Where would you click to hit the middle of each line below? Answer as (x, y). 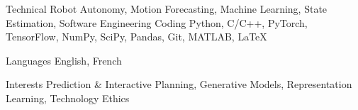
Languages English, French (64, 60)
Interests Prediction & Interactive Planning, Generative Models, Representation (179, 84)
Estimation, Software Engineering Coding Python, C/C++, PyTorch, (157, 22)
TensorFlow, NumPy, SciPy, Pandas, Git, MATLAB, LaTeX (136, 37)
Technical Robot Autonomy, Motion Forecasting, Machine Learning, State (167, 9)
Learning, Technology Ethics (68, 98)
